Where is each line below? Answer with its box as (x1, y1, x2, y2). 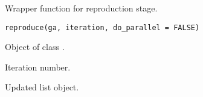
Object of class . (5, 40, 65, 53)
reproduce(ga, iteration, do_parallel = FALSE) (5, 23, 200, 32)
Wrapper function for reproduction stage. (5, 2, 158, 14)
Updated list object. (5, 81, 79, 93)
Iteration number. (5, 60, 71, 73)
